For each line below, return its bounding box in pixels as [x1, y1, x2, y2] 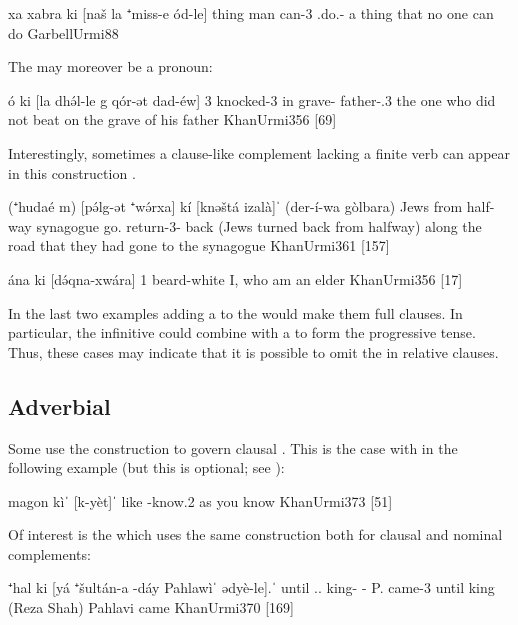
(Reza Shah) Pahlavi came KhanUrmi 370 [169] [8, 597, 294, 618]
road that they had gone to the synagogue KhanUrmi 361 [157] [8, 235, 390, 256]
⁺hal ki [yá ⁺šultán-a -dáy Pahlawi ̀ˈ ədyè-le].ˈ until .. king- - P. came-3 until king [8, 577, 495, 598]
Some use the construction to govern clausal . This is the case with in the [8, 437, 458, 458]
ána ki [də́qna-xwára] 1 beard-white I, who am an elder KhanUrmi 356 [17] [8, 268, 463, 289]
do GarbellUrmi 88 [8, 22, 119, 43]
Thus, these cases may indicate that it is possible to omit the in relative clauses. [8, 341, 499, 362]
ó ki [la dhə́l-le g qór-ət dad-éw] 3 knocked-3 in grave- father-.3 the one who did [8, 89, 496, 110]
